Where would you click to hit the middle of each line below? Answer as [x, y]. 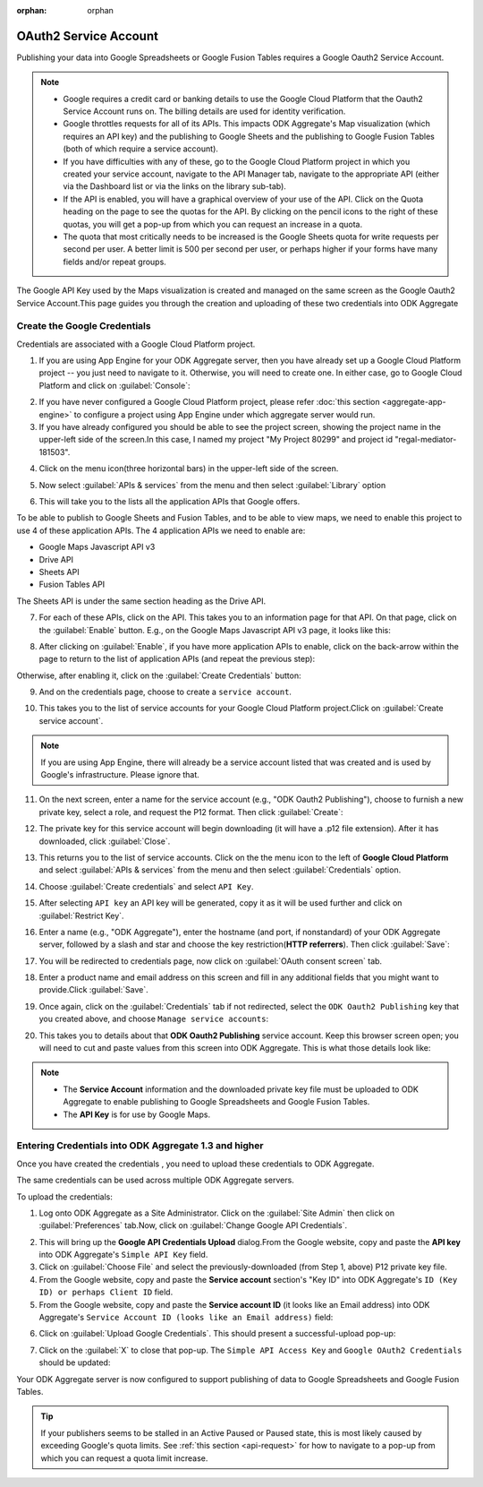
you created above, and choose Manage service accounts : [153, 1019]
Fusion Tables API [72, 584]
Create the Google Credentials [84, 326]
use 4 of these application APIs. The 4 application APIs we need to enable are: [161, 530]
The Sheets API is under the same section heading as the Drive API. [141, 601]
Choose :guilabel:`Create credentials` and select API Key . [146, 886]
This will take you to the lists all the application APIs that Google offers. [169, 501]
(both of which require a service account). [141, 149]
